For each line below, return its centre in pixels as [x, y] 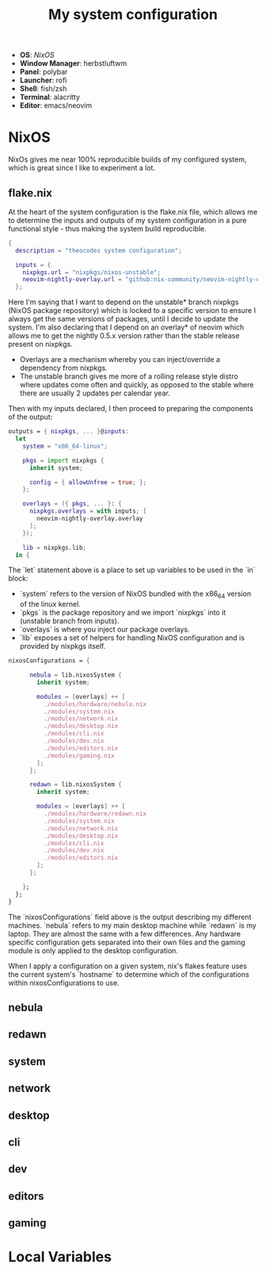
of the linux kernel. [50, 604]
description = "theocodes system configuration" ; [99, 250]
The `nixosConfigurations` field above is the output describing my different [130, 917]
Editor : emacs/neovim [56, 105]
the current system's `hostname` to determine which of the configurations [129, 974]
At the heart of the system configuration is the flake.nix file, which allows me [133, 212]
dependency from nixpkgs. [64, 368]
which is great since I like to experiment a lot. [82, 168]
